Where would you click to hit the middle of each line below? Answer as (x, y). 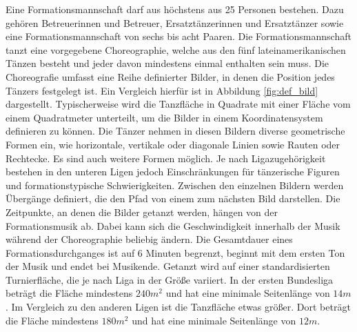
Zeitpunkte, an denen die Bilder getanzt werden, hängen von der (142, 212)
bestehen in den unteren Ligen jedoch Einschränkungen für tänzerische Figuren (173, 172)
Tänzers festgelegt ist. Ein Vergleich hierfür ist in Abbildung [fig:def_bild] (162, 90)
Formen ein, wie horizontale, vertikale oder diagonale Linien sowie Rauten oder (173, 144)
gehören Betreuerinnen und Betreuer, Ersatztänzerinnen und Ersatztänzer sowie (175, 22)
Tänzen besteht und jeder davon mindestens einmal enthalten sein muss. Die (167, 63)
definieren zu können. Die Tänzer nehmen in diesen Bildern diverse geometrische (175, 131)
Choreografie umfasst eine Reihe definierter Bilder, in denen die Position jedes (170, 76)
